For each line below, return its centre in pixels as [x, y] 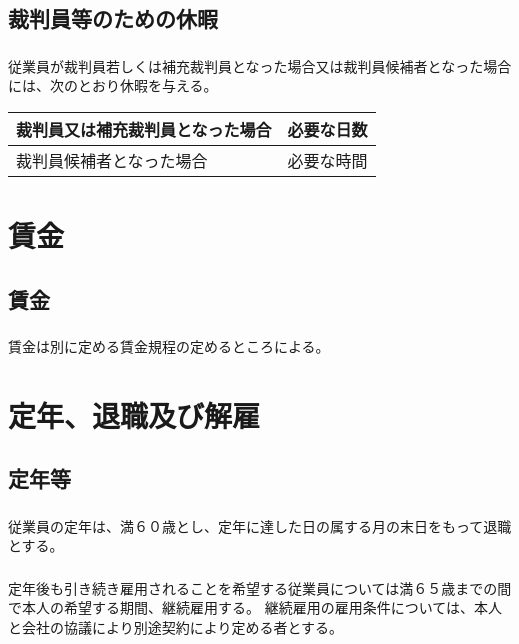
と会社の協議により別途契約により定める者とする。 [176, 626]
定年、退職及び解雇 [134, 414]
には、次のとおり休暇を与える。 [113, 85]
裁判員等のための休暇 [113, 18]
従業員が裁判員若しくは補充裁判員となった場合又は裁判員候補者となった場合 [260, 65]
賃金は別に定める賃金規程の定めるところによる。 [169, 345]
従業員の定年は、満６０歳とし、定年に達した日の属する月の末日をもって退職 [260, 525]
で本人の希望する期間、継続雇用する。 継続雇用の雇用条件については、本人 [255, 607]
